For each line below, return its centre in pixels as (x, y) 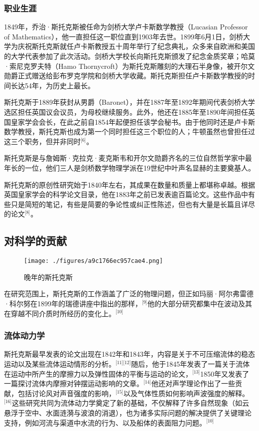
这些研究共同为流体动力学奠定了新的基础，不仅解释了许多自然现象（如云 (131, 403)
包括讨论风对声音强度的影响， (66, 393)
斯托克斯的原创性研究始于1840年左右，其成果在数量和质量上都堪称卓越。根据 (129, 184)
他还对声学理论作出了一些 (194, 383)
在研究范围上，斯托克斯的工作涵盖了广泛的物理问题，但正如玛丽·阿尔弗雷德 (129, 294)
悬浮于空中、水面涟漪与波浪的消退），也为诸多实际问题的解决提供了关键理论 (128, 412)
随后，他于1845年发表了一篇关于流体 (191, 363)
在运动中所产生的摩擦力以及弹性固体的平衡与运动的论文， (98, 373)
